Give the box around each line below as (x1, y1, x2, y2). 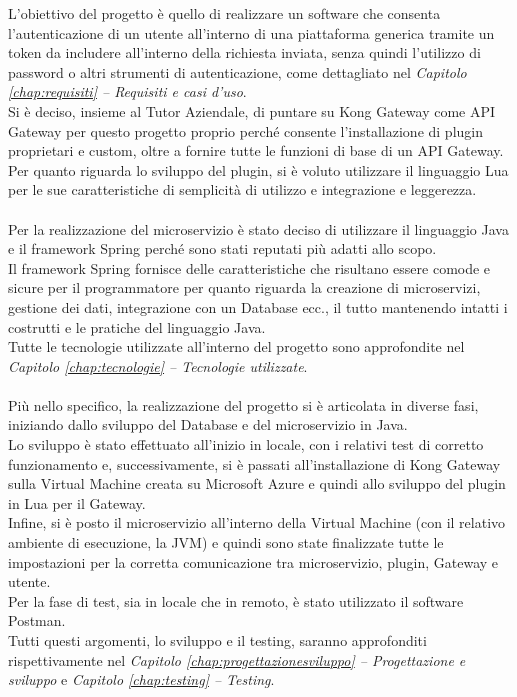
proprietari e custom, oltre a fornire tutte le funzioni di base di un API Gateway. (8, 140, 504, 161)
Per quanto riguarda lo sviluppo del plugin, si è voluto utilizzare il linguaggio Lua (8, 159, 509, 180)
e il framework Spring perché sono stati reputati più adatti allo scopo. (8, 238, 437, 259)
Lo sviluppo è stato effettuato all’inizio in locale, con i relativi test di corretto (8, 434, 484, 455)
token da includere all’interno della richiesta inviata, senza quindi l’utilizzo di (8, 42, 481, 63)
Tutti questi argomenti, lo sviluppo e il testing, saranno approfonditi (8, 630, 427, 650)
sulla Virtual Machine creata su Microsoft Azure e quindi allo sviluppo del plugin (8, 473, 506, 494)
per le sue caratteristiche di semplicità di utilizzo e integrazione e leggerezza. (8, 179, 477, 200)
